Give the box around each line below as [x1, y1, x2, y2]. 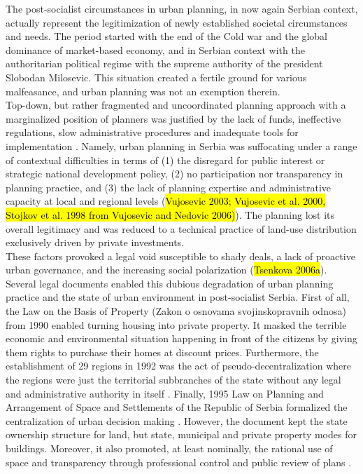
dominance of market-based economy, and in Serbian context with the [6, 42, 305, 57]
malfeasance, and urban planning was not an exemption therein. [6, 83, 280, 98]
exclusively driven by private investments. [6, 235, 185, 250]
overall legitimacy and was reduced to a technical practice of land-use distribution [6, 221, 357, 236]
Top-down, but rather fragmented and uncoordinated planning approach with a [6, 97, 346, 112]
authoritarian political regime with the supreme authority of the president [6, 56, 323, 71]
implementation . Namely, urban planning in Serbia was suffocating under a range [6, 138, 357, 153]
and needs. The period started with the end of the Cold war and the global [6, 29, 327, 43]
